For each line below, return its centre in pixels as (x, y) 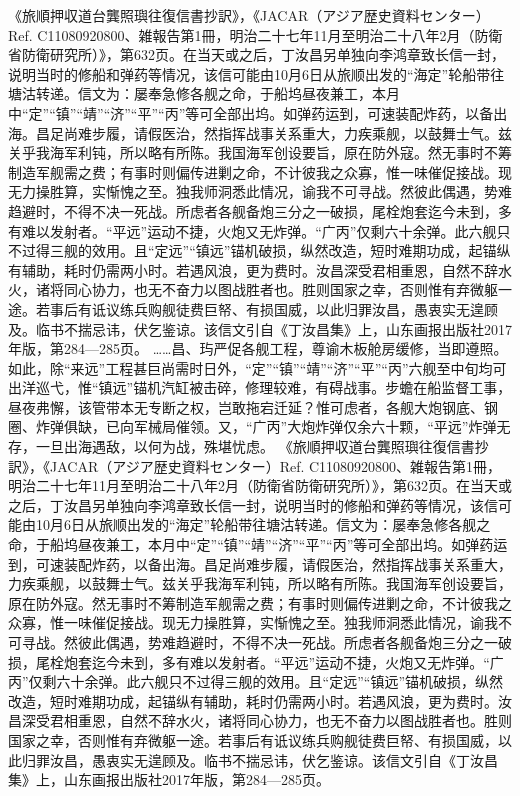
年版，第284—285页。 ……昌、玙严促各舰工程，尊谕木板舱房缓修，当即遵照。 (258, 348)
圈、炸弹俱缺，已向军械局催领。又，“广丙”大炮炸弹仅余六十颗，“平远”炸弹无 (259, 426)
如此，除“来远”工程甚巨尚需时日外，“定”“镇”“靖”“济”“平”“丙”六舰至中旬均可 (257, 367)
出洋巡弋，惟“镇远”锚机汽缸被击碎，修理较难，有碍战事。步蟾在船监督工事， (260, 387)
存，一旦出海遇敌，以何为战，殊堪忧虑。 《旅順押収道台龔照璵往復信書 (241, 446)
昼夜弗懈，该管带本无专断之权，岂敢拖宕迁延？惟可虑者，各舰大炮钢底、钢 (253, 406)
